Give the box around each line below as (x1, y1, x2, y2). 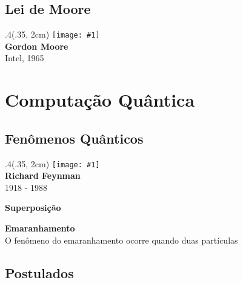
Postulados (5, 263, 74, 282)
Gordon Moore (5, 39, 68, 52)
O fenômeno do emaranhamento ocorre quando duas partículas (5, 233, 238, 246)
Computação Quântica (5, 87, 195, 112)
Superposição (5, 201, 61, 214)
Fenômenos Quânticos (5, 128, 144, 147)
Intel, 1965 (5, 52, 44, 64)
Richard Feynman (5, 169, 81, 182)
